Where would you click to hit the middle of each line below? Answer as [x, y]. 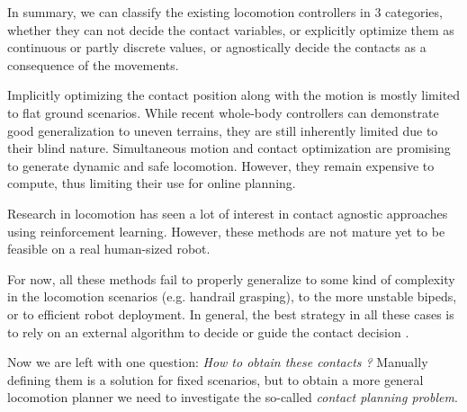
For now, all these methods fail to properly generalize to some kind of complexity [231, 278]
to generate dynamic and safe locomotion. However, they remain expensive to [221, 165]
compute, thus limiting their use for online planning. [152, 183]
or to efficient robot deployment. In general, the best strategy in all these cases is [231, 313]
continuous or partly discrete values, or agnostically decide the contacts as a [217, 47]
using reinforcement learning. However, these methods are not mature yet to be [226, 231]
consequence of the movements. [93, 64]
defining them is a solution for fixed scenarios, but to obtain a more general [216, 379]
